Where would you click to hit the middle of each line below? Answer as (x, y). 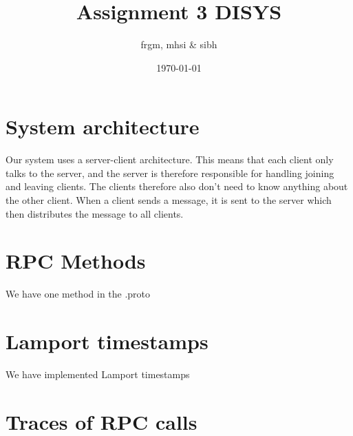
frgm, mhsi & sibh (179, 44)
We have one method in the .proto (78, 294)
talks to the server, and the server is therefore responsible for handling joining (170, 173)
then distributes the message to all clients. (95, 213)
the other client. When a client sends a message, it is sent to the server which (169, 200)
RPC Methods (76, 261)
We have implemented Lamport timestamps (98, 374)
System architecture (103, 126)
